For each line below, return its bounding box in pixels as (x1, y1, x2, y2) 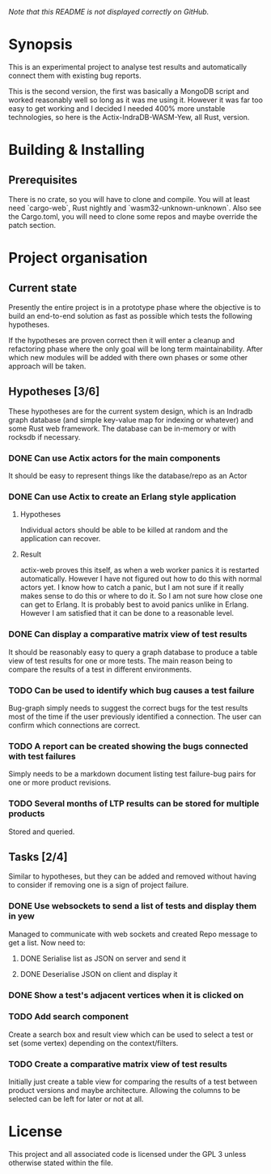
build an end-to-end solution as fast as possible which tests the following (8, 311, 253, 320)
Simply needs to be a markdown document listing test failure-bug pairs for (8, 769, 256, 779)
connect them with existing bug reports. (8, 71, 142, 80)
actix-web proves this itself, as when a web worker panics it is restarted (19, 565, 260, 575)
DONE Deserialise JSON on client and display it (19, 969, 178, 978)
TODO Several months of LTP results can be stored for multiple (8, 798, 260, 810)
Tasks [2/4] (8, 849, 68, 863)
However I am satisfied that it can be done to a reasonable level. (19, 609, 235, 618)
